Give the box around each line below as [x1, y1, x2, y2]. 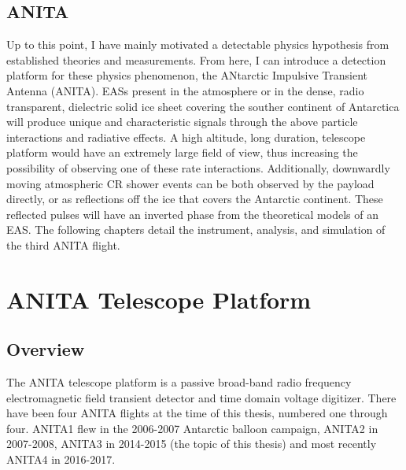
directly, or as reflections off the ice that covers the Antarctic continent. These [6, 191, 383, 207]
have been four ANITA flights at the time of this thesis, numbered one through [6, 405, 388, 421]
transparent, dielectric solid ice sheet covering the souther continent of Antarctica [6, 98, 400, 114]
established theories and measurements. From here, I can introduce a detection [6, 51, 386, 68]
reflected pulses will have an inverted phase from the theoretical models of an [6, 205, 378, 222]
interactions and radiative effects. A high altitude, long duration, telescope [6, 128, 366, 145]
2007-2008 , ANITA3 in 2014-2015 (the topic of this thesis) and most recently [6, 435, 377, 452]
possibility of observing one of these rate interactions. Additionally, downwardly [6, 159, 390, 176]
